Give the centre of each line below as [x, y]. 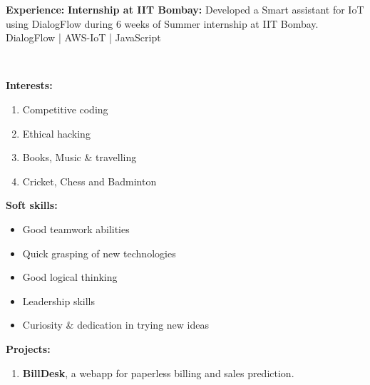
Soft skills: [32, 205]
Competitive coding [65, 109]
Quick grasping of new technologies [99, 253]
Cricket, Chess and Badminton [89, 181]
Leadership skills [58, 301]
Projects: [28, 348]
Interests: [29, 85]
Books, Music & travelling [79, 157]
